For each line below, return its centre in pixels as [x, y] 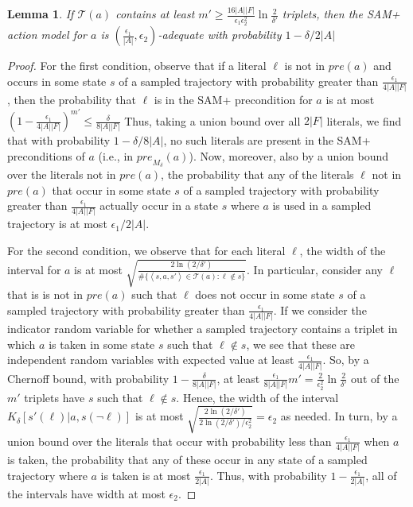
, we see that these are [301, 344]
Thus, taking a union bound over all [212, 120]
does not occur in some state [265, 294]
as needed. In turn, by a [339, 416]
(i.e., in [116, 155]
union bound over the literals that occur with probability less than [169, 441]
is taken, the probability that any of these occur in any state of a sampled [187, 459]
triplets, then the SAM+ [341, 14]
